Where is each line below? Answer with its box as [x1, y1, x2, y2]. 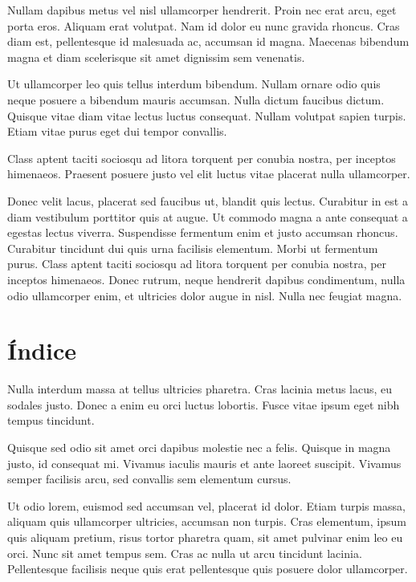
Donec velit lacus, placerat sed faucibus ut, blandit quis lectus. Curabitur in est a [7, 192, 408, 209]
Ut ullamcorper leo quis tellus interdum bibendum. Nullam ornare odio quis [7, 75, 381, 92]
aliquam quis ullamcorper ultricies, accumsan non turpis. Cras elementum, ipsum [7, 513, 406, 530]
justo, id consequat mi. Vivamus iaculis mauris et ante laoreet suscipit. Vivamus [7, 454, 402, 471]
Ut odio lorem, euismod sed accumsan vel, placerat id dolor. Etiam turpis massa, [7, 497, 406, 514]
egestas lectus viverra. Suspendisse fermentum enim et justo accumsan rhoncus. [7, 224, 398, 241]
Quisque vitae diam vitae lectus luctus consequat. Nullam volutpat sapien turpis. [7, 107, 406, 124]
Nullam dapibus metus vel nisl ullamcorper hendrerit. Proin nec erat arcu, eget [7, 2, 397, 18]
